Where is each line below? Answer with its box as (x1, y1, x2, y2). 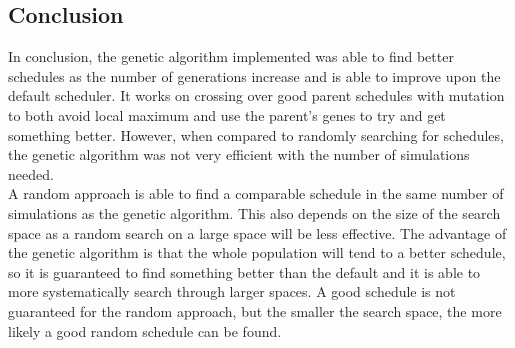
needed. (8, 163, 54, 184)
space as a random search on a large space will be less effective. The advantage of (8, 222, 507, 243)
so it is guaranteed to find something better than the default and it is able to (8, 261, 481, 282)
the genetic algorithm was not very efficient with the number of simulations (8, 144, 470, 165)
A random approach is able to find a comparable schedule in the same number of (8, 183, 504, 204)
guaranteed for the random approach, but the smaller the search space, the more (8, 300, 502, 321)
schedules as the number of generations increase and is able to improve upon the (8, 65, 501, 86)
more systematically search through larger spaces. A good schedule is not (8, 281, 456, 302)
